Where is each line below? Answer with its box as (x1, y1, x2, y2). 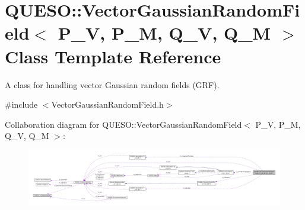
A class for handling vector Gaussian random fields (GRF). (5, 78, 220, 91)
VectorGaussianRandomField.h (51, 98, 164, 111)
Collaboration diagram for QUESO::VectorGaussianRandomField (5, 118, 242, 130)
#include (5, 98, 38, 111)
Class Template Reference (5, 44, 221, 68)
